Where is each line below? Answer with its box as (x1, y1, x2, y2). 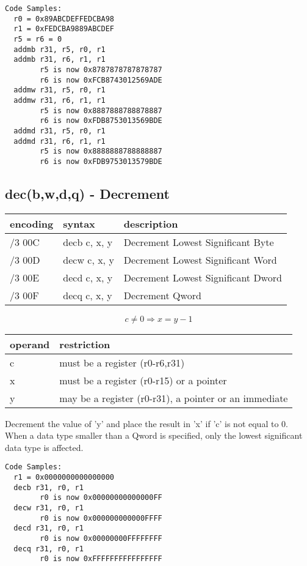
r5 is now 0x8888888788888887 (40, 147, 162, 156)
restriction (59, 337, 110, 351)
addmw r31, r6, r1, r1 (13, 95, 106, 105)
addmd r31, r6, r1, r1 (13, 136, 106, 146)
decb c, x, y (63, 234, 113, 249)
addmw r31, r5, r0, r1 (13, 86, 106, 95)
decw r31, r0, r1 (13, 504, 84, 513)
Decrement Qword (123, 288, 201, 302)
